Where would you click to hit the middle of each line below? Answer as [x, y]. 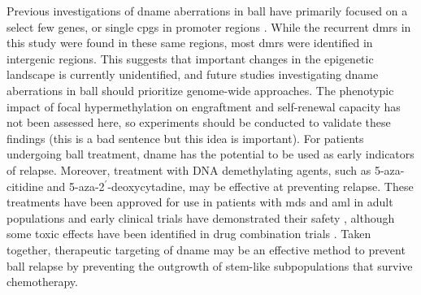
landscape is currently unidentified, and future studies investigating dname [193, 74]
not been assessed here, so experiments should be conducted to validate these [199, 122]
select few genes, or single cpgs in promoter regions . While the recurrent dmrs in [209, 26]
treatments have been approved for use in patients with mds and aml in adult [200, 202]
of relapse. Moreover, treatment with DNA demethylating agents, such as [189, 169]
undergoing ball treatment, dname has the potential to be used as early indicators [210, 154]
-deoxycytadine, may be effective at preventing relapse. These [260, 186]
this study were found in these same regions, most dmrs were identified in [190, 43]
